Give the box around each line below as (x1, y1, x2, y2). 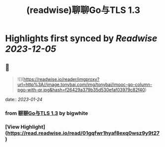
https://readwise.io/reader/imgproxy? (23, 76, 100, 82)
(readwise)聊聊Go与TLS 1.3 (26, 4, 140, 16)
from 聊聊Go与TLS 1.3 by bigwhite (5, 110, 88, 117)
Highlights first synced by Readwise (5, 33, 158, 44)
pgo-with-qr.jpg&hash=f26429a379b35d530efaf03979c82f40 (17, 87, 145, 92)
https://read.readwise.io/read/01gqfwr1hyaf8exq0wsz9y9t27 (7, 130, 160, 137)
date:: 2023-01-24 (5, 96, 43, 102)
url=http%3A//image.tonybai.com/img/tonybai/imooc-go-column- (17, 81, 152, 87)
